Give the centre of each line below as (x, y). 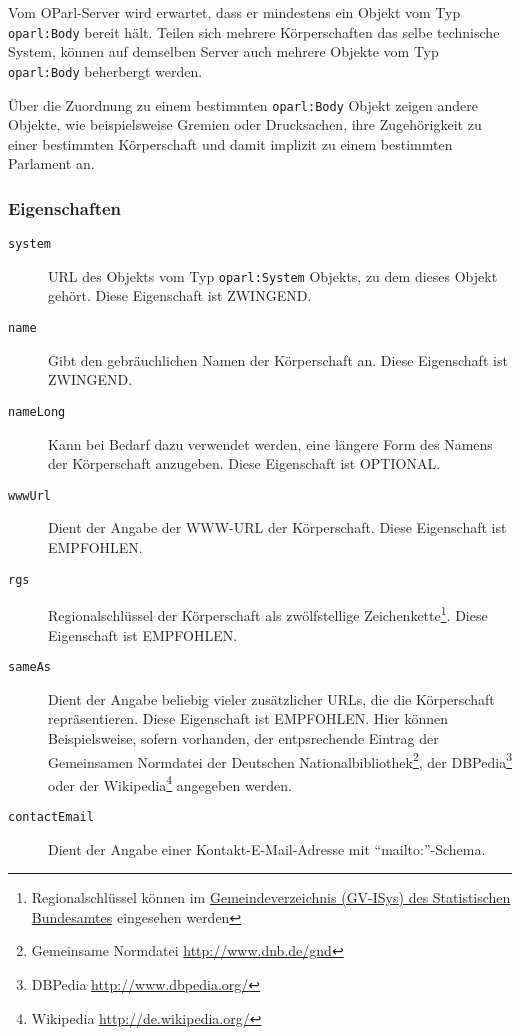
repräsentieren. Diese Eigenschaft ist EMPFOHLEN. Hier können (248, 718)
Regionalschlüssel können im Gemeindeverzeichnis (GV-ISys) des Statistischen (271, 897)
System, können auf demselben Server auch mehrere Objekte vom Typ (223, 51)
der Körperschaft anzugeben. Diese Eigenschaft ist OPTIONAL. (244, 463)
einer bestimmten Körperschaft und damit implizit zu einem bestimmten (230, 143)
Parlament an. (51, 163)
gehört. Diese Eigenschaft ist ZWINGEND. (180, 295)
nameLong (37, 411)
